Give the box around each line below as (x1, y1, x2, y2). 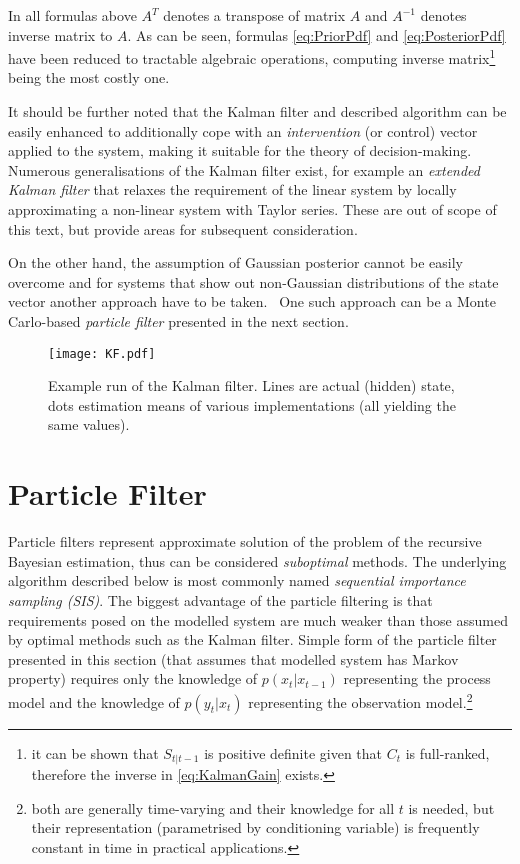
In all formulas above (8, 5, 137, 25)
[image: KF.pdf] (48, 346, 156, 361)
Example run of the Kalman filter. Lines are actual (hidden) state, (48, 375, 455, 396)
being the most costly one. (8, 67, 170, 88)
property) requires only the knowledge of (8, 668, 258, 689)
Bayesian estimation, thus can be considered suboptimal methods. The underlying (8, 550, 507, 571)
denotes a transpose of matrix (163, 5, 346, 25)
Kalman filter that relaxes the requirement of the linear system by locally (8, 179, 457, 200)
